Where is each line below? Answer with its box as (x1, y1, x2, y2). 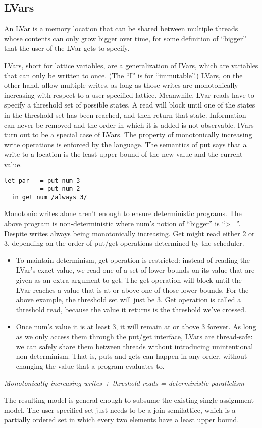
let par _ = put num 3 (4, 177, 80, 184)
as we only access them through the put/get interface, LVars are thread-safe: (16, 331, 253, 342)
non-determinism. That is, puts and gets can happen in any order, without (16, 351, 247, 361)
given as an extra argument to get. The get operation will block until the (16, 275, 242, 285)
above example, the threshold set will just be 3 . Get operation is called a (16, 294, 241, 305)
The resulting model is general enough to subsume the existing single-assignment (4, 394, 254, 405)
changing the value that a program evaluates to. (16, 360, 165, 371)
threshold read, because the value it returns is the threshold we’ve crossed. (16, 304, 246, 314)
